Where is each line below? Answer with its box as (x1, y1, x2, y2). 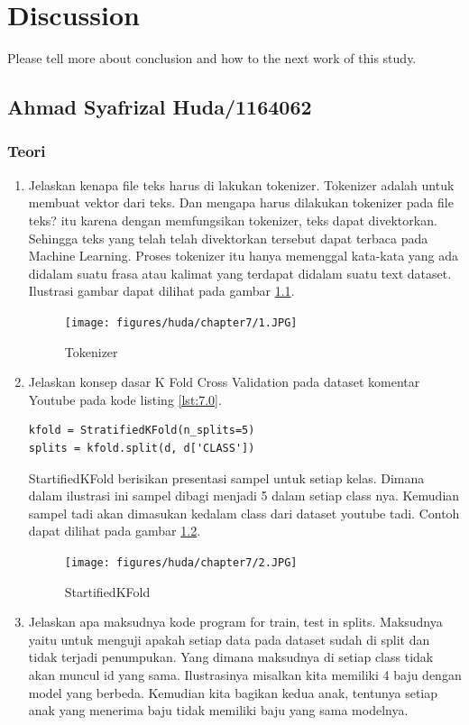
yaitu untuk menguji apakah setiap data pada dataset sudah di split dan (28, 629, 430, 648)
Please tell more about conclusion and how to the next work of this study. (7, 49, 417, 68)
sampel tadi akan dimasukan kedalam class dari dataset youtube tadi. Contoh (28, 503, 460, 522)
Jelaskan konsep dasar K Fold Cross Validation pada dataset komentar (28, 372, 420, 391)
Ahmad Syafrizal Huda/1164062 (7, 93, 312, 121)
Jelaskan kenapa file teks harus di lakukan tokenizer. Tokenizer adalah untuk (28, 175, 455, 194)
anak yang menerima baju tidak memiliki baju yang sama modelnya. (28, 701, 409, 720)
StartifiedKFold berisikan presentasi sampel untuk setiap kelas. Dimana (28, 468, 425, 487)
